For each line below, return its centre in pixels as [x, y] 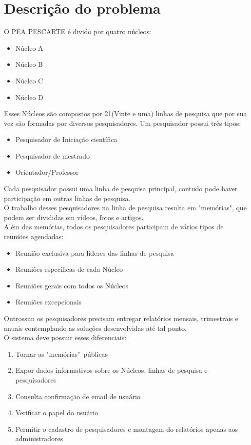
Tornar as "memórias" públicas [62, 354]
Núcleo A [29, 48]
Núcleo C [29, 80]
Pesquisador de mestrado [52, 155]
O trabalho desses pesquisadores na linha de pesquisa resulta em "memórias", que [125, 208]
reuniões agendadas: [34, 236]
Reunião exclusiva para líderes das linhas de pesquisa [95, 253]
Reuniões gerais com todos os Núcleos [72, 285]
